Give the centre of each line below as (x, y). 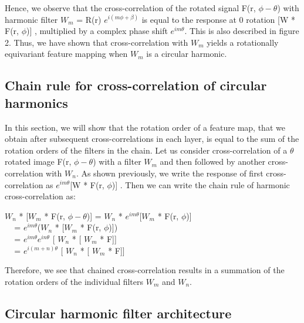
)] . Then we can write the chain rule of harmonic (201, 184)
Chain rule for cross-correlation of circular (136, 85)
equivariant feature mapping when (66, 54)
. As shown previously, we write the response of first (170, 173)
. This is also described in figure (242, 31)
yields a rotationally (243, 42)
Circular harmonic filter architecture (118, 313)
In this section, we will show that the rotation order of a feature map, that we (145, 127)
